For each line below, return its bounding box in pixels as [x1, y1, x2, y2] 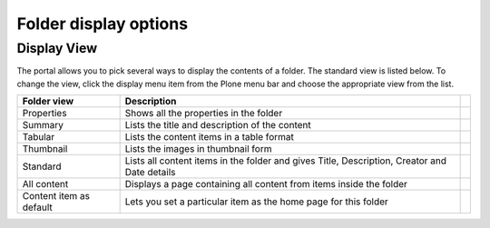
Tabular [22, 131, 55, 144]
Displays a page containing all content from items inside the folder [124, 178, 408, 191]
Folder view [22, 95, 74, 108]
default [22, 201, 54, 213]
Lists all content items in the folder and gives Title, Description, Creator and [124, 154, 447, 167]
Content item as [22, 190, 91, 203]
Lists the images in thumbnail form [124, 143, 272, 155]
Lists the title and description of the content [124, 119, 312, 132]
